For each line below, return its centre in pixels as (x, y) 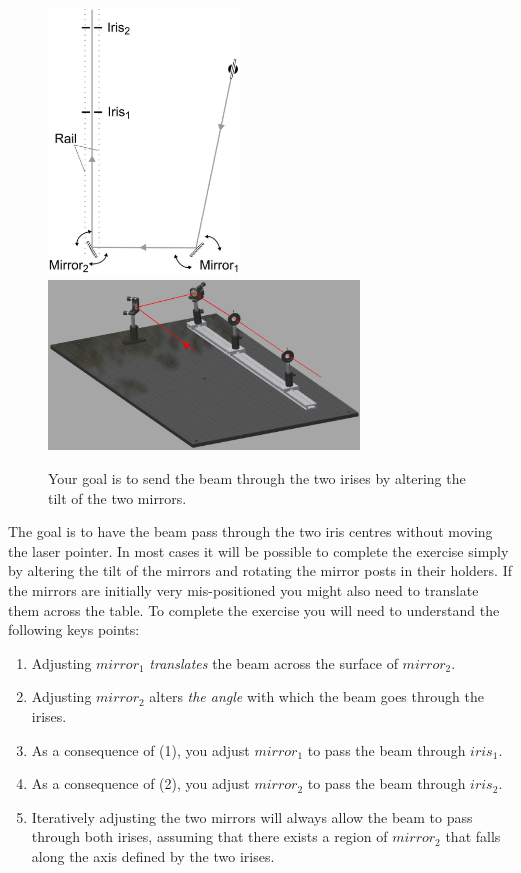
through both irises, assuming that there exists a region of (209, 836)
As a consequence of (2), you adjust (140, 783)
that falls (473, 836)
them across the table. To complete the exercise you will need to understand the (254, 609)
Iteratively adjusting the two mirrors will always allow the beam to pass (252, 816)
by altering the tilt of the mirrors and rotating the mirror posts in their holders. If (260, 570)
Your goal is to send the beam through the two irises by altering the (257, 477)
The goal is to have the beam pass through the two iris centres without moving (250, 531)
